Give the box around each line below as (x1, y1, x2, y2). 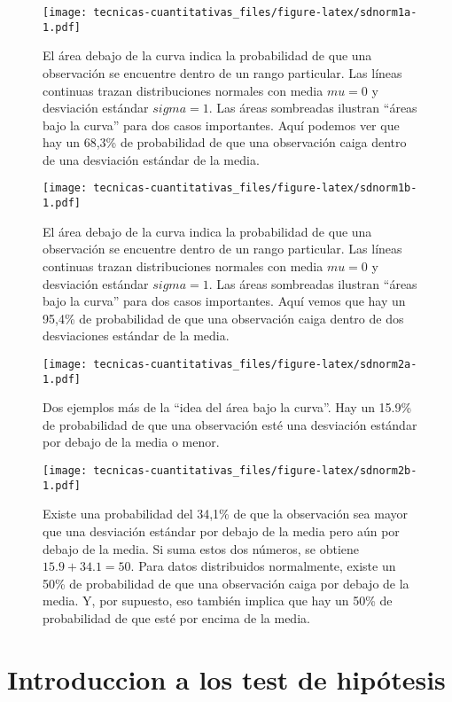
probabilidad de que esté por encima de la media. (43, 608, 310, 627)
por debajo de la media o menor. (43, 433, 220, 451)
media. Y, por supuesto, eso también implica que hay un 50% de (43, 591, 393, 610)
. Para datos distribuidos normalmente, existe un (130, 557, 396, 575)
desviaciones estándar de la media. (43, 326, 230, 345)
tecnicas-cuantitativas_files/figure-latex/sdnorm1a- (93, 6, 417, 19)
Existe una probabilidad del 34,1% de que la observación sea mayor (43, 504, 408, 523)
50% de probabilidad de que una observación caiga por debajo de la (43, 573, 409, 592)
